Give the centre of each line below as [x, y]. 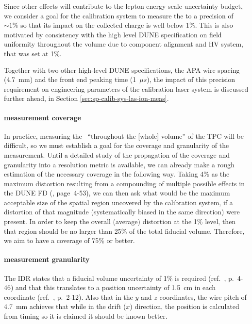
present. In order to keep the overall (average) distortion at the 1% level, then [120, 221]
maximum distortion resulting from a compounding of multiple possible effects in [124, 183]
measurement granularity [47, 259]
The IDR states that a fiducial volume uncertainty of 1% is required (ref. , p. [119, 278]
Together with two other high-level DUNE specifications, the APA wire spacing [122, 70]
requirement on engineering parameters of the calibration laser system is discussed [126, 89]
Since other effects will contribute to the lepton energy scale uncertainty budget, [123, 6]
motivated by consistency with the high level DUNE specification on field [113, 34]
